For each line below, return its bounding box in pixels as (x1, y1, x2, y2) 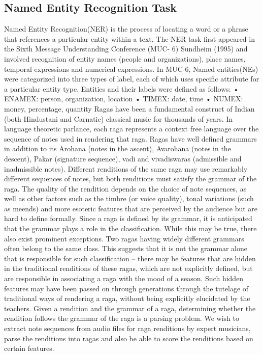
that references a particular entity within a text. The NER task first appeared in (4, 33, 255, 44)
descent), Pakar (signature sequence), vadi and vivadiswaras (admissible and (4, 153, 242, 163)
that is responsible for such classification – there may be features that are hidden (4, 253, 256, 263)
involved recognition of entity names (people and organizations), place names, (4, 53, 246, 64)
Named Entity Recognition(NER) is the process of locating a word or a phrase (4, 23, 248, 34)
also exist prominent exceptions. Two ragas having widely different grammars (4, 233, 244, 243)
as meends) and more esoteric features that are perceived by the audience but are (4, 203, 258, 213)
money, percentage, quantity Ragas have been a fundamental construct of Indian (4, 103, 255, 114)
